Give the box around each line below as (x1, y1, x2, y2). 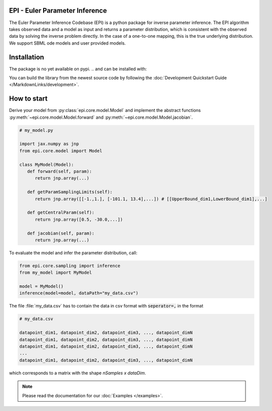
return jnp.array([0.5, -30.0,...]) (35, 216, 123, 222)
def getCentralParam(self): (27, 210, 95, 215)
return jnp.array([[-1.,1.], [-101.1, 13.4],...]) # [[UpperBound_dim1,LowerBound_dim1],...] (35, 196, 268, 202)
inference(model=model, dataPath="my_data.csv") (19, 290, 139, 296)
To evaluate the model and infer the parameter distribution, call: (9, 250, 137, 256)
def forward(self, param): (27, 169, 92, 174)
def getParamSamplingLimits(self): (27, 189, 113, 195)
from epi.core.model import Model (19, 148, 102, 154)
